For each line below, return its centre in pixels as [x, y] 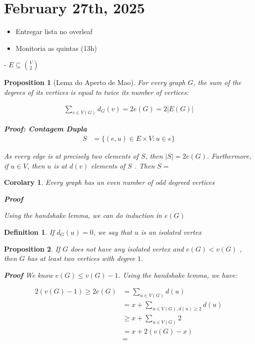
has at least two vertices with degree [81, 258]
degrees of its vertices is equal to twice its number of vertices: [96, 92]
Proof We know [28, 275]
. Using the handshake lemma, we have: [178, 275]
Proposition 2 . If [32, 248]
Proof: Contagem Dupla [46, 129]
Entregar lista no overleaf [54, 31]
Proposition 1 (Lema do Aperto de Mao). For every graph [95, 82]
